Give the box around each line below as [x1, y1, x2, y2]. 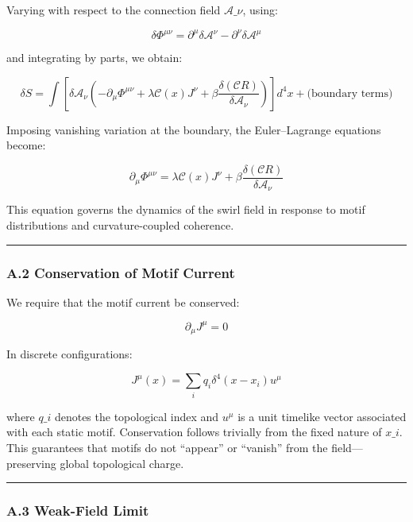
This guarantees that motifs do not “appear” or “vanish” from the [6, 439, 328, 455]
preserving [6, 454, 56, 471]
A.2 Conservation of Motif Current [6, 262, 235, 282]
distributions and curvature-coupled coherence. [6, 216, 234, 233]
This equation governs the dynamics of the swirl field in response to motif [6, 201, 365, 218]
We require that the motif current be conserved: [6, 293, 240, 310]
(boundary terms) [307, 87, 393, 99]
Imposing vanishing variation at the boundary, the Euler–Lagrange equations [6, 121, 381, 137]
